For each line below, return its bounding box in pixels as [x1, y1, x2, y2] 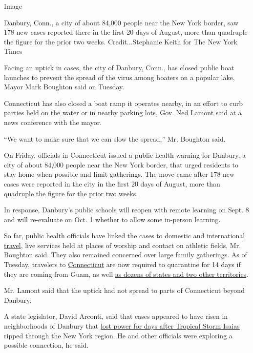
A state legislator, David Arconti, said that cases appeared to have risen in [4, 311, 228, 321]
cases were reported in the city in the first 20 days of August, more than [4, 178, 220, 188]
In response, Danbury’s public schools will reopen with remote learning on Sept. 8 [4, 205, 249, 215]
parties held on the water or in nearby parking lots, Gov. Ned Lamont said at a [4, 107, 242, 118]
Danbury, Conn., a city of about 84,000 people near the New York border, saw [4, 17, 239, 27]
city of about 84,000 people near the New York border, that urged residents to [4, 159, 238, 169]
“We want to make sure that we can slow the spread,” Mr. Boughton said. [4, 133, 226, 144]
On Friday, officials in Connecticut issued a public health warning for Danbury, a [4, 150, 246, 160]
